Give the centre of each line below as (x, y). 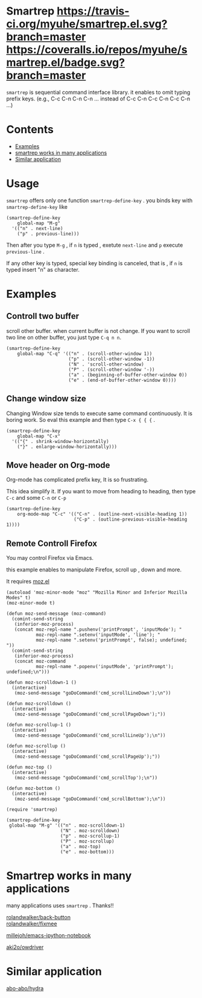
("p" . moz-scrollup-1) (90, 836)
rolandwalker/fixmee (32, 924)
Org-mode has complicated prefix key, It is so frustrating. (77, 480)
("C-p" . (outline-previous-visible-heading (130, 520)
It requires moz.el (28, 582)
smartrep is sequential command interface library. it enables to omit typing (98, 92)
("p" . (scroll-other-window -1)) (112, 359)
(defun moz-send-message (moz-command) (56, 614)
